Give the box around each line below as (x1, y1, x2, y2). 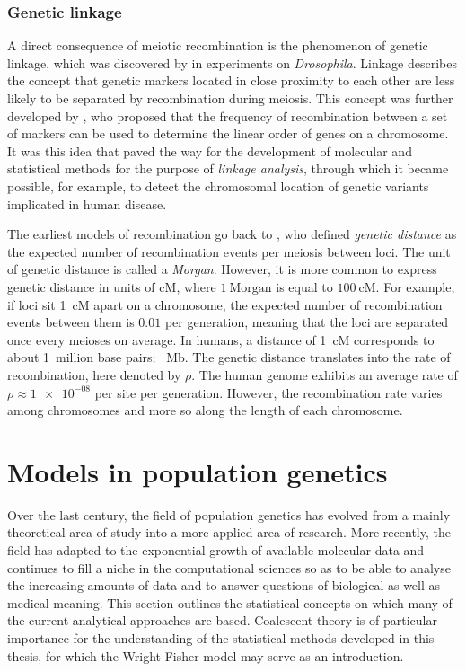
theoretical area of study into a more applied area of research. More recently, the (7, 523, 451, 542)
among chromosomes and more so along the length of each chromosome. (7, 401, 403, 419)
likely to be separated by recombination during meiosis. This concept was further (7, 89, 453, 107)
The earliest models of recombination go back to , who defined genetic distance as (7, 225, 457, 243)
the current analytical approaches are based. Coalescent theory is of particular (7, 611, 437, 630)
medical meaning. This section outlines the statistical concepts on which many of (7, 593, 453, 612)
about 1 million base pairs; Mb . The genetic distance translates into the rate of (7, 348, 451, 366)
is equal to (276, 277, 333, 296)
